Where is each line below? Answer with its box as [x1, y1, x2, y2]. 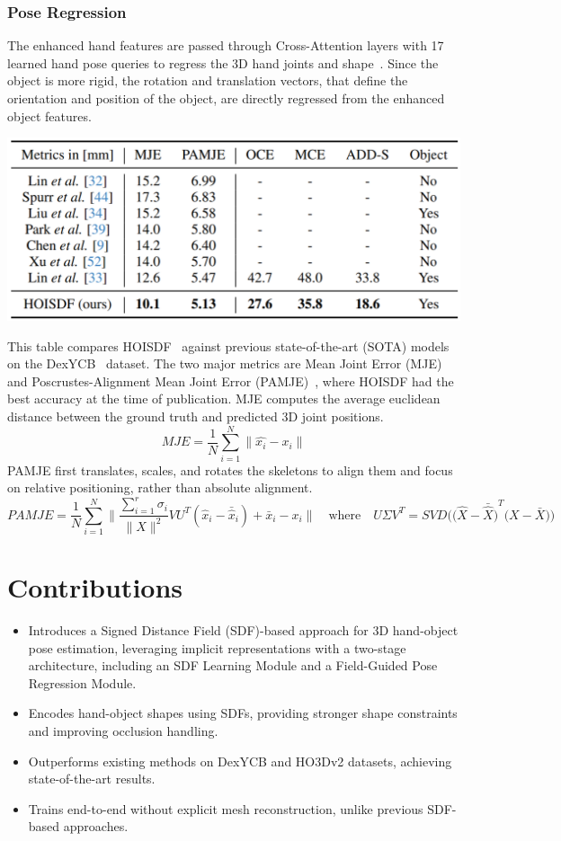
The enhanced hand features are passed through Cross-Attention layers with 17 [7, 36, 444, 55]
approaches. [63, 817, 129, 836]
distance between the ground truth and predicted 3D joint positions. [7, 406, 384, 425]
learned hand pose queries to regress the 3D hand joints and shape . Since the [7, 53, 439, 72]
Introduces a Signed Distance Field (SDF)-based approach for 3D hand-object [28, 621, 459, 640]
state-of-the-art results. [28, 769, 156, 788]
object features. [7, 106, 92, 125]
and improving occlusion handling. [28, 721, 218, 739]
